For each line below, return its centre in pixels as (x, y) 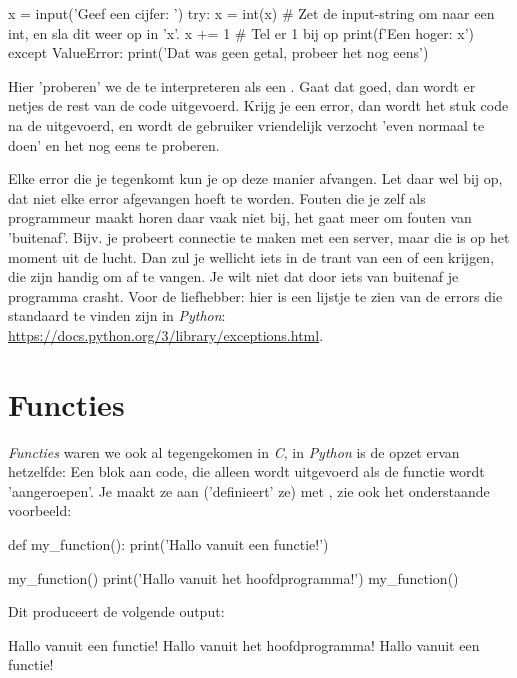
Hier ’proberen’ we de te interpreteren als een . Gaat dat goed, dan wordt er (242, 85)
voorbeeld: (40, 510)
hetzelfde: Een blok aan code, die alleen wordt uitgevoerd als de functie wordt (246, 471)
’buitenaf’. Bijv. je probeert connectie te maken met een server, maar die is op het (259, 236)
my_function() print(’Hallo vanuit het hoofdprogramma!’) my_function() (233, 577)
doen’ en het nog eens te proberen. (114, 144)
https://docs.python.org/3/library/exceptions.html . (166, 334)
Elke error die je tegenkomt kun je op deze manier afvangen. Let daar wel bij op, (255, 178)
